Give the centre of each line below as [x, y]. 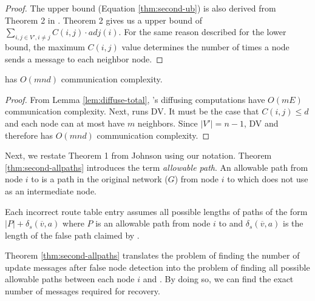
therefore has [29, 135]
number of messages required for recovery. [83, 291]
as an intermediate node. [51, 190]
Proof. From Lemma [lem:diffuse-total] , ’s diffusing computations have [135, 99]
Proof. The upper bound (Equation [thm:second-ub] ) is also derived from [141, 8]
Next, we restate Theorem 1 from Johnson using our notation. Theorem [138, 155]
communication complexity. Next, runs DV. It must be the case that [132, 111]
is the [293, 223]
